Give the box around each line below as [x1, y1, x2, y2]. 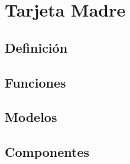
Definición [5, 38, 68, 56]
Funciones [5, 73, 66, 91]
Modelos [5, 108, 57, 126]
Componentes [5, 143, 90, 161]
